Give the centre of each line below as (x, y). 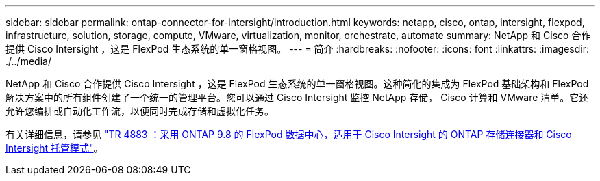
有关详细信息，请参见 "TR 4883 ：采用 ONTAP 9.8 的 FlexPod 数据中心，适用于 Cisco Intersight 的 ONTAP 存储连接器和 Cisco (289, 134)
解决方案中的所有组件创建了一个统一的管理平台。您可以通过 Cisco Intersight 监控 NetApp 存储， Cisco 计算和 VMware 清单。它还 (297, 97)
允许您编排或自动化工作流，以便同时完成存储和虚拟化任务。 (140, 111)
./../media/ (28, 61)
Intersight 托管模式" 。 (54, 148)
